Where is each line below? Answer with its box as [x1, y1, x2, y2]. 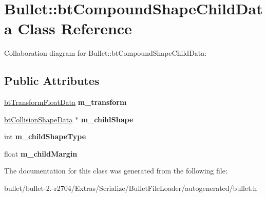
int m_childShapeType [4, 131, 86, 142]
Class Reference [17, 18, 132, 39]
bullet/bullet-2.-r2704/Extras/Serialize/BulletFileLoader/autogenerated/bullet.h [4, 183, 257, 193]
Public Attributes [4, 73, 100, 89]
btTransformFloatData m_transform [4, 97, 127, 107]
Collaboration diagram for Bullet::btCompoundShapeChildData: [4, 48, 207, 58]
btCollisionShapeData [4, 114, 73, 124]
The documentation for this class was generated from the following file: [4, 165, 227, 176]
